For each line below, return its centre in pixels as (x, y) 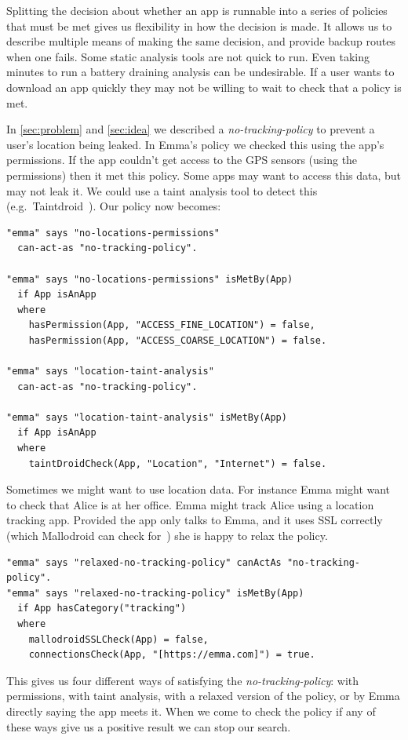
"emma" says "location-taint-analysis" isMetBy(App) (147, 417)
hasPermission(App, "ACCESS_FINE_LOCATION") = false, (172, 325)
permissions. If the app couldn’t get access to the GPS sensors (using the (182, 160)
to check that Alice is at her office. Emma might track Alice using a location (190, 504)
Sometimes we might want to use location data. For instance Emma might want (199, 489)
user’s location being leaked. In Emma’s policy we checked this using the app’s (195, 144)
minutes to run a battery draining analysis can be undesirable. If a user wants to (200, 72)
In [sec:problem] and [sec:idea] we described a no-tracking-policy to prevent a (191, 129)
